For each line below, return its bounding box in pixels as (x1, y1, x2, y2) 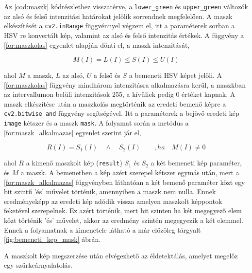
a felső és (93, 70, 120, 80)
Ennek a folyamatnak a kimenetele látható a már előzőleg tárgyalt (4, 224, 201, 235)
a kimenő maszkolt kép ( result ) (26, 158, 122, 168)
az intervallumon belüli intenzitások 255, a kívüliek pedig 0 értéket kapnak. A (4, 89, 235, 99)
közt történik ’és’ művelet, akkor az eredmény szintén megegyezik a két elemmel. (4, 215, 243, 225)
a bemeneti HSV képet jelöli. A (129, 70, 222, 80)
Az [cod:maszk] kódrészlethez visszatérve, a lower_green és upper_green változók (4, 1, 248, 11)
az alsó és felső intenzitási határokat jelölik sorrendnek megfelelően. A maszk (4, 11, 233, 21)
